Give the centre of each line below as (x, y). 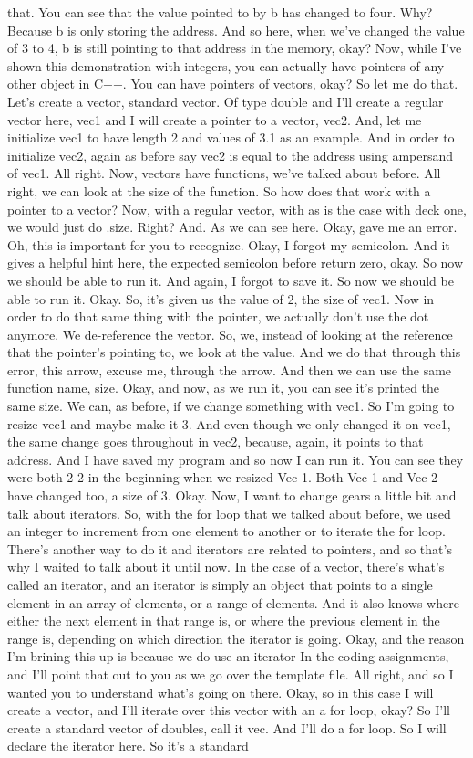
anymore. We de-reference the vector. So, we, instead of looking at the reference (230, 334)
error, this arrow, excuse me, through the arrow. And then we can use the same (230, 369)
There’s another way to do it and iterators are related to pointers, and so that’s (230, 548)
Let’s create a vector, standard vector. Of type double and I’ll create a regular (226, 101)
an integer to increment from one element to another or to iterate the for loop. (226, 531)
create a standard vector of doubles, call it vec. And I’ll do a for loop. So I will (227, 727)
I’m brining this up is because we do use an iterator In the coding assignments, (228, 656)
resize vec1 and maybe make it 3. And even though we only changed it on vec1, (229, 423)
